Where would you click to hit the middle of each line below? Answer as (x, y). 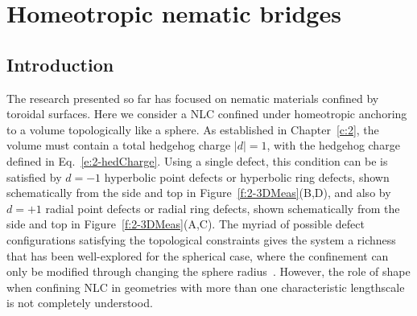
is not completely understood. (80, 303)
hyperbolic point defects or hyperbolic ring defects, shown (247, 176)
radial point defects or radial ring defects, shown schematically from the (223, 208)
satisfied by (34, 176)
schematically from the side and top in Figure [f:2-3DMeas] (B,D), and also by (199, 193)
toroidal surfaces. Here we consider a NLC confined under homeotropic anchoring (207, 114)
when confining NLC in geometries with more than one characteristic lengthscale (206, 287)
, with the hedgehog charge (333, 145)
